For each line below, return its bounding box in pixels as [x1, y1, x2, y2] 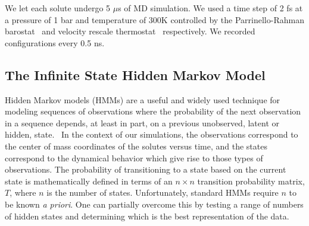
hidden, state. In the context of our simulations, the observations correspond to [5, 128, 298, 141]
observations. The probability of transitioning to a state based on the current [5, 163, 286, 176]
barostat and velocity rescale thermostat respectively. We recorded [5, 25, 255, 37]
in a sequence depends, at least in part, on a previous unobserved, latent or [5, 116, 279, 129]
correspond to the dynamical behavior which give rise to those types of [5, 151, 263, 164]
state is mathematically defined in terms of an [5, 174, 173, 187]
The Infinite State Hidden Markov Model [5, 65, 266, 84]
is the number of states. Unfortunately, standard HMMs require [46, 186, 279, 199]
